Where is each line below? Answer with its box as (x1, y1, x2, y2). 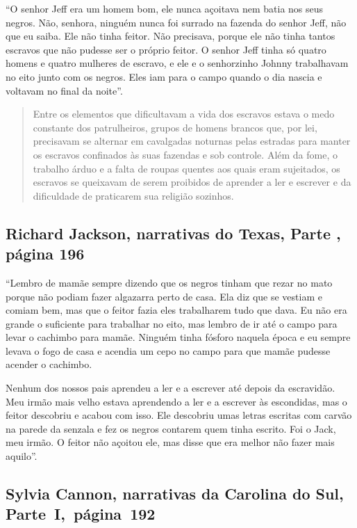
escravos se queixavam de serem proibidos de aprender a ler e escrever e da (33, 175, 351, 189)
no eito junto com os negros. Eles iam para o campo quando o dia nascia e (6, 69, 322, 83)
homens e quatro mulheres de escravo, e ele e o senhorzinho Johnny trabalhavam (6, 56, 349, 70)
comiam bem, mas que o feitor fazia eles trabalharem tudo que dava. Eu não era (6, 303, 347, 317)
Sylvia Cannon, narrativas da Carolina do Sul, (6, 483, 344, 504)
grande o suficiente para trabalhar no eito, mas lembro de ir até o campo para (6, 316, 338, 330)
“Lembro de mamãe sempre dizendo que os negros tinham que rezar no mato (6, 275, 333, 289)
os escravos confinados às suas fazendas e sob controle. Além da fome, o (33, 147, 338, 161)
